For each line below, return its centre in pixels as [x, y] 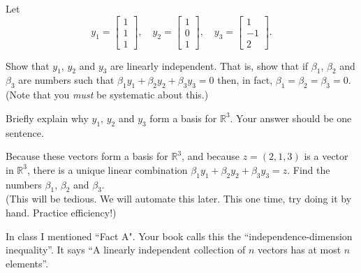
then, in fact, [245, 80]
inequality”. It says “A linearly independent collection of [126, 250]
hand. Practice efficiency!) [61, 213]
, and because [211, 156]
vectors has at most [299, 250]
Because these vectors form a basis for [87, 156]
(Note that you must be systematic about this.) [107, 95]
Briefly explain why [47, 118]
